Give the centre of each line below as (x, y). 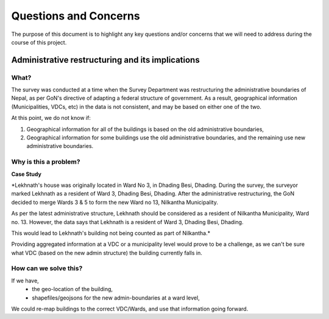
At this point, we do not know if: (51, 118)
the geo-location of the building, (72, 289)
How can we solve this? (47, 268)
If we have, (25, 281)
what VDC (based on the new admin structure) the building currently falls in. (107, 253)
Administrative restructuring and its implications (106, 60)
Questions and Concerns (76, 16)
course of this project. (39, 42)
